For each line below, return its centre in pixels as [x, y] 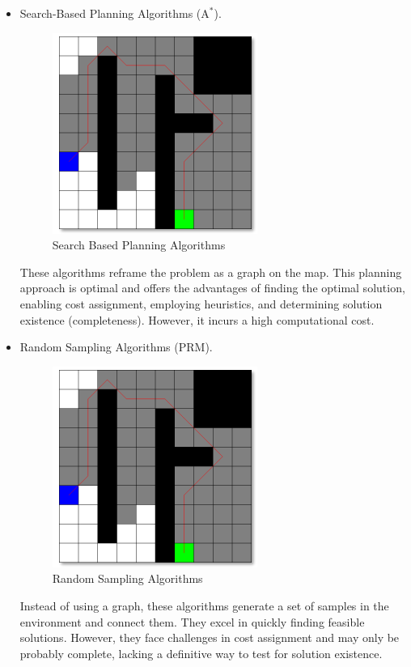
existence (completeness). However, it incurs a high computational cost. [197, 319]
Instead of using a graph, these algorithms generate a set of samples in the [204, 605]
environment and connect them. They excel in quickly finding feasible [192, 621]
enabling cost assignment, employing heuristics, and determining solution [201, 303]
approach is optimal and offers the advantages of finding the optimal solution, [212, 288]
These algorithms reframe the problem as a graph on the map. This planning [211, 272]
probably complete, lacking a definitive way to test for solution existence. [201, 653]
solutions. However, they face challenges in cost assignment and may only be [210, 637]
